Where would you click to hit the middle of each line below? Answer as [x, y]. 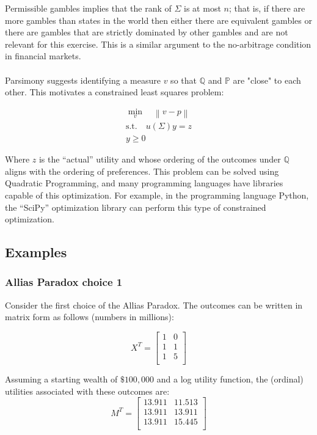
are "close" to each [267, 80]
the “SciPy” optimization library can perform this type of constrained [136, 207]
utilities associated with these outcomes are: [87, 391]
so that [184, 80]
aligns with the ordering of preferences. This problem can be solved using [142, 171]
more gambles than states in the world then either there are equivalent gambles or [158, 20]
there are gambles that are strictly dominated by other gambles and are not [147, 32]
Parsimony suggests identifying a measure [83, 80]
